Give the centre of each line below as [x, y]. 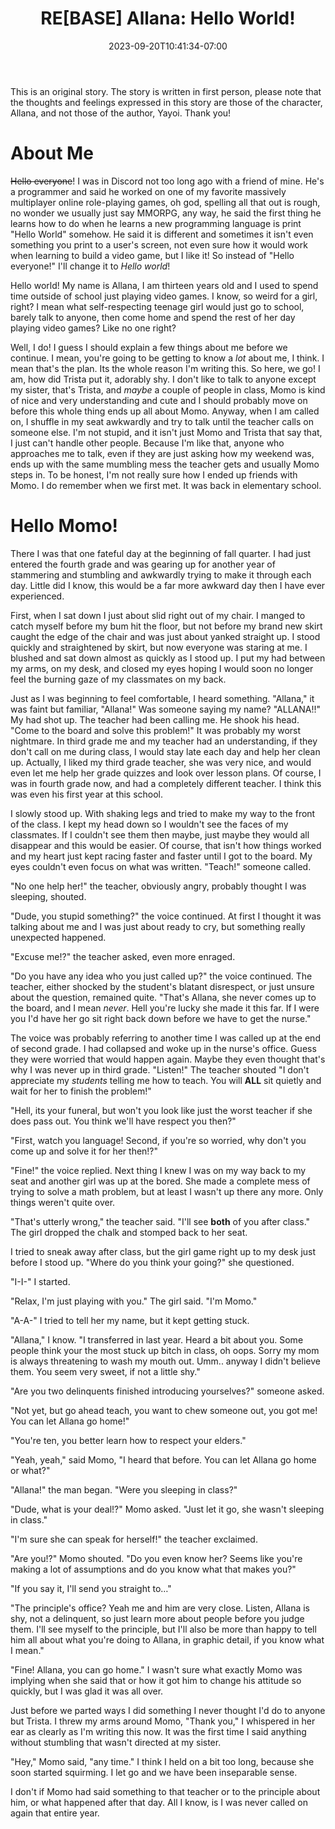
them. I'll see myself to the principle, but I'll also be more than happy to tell [163, 1629]
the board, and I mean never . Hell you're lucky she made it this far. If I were [165, 1008]
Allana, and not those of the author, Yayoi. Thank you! [121, 113]
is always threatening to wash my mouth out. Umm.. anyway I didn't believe [165, 1361]
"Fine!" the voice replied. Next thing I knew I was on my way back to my [158, 1170]
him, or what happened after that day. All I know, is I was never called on [159, 1802]
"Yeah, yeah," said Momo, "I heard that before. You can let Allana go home [163, 1459]
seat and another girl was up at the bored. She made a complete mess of [160, 1181]
